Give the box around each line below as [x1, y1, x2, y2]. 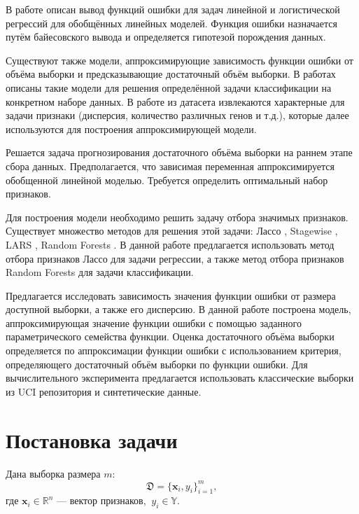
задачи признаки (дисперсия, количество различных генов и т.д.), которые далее [6, 108, 349, 123]
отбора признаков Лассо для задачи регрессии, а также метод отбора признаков [6, 251, 344, 265]
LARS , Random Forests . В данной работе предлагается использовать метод [6, 237, 335, 251]
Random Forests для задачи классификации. [6, 265, 194, 279]
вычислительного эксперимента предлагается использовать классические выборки [6, 370, 354, 385]
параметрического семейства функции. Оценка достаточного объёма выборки [6, 329, 335, 344]
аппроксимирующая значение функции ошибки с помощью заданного [6, 315, 302, 330]
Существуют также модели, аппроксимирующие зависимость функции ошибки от [6, 53, 353, 67]
